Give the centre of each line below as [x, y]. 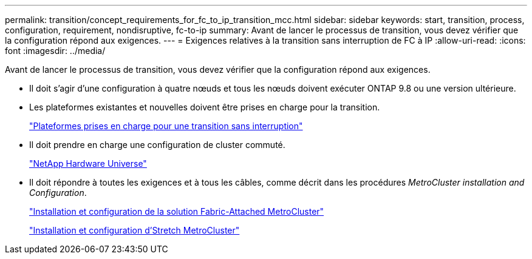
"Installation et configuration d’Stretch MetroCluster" [135, 230]
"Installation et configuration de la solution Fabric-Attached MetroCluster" [177, 211]
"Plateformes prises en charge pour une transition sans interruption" [166, 126]
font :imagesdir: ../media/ [55, 51]
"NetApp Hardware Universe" [88, 163]
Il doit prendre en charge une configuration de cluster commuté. [157, 145]
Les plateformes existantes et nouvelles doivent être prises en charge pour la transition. [205, 107]
